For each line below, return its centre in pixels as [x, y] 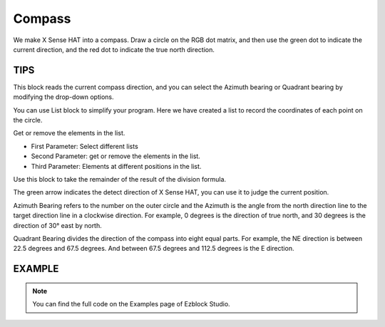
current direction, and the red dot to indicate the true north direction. [114, 49]
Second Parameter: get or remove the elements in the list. [116, 156]
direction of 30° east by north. [58, 225]
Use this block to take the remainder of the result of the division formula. [120, 179]
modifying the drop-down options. [63, 97]
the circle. [28, 120]
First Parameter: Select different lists [84, 146]
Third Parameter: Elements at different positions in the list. [116, 166]
